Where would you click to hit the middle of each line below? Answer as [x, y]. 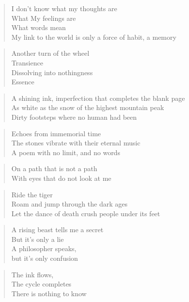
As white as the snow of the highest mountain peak [88, 107]
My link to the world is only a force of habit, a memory [94, 37]
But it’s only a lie [38, 239]
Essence [23, 82]
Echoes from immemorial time [56, 133]
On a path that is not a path [54, 168]
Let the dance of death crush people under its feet [86, 213]
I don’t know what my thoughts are [64, 8]
